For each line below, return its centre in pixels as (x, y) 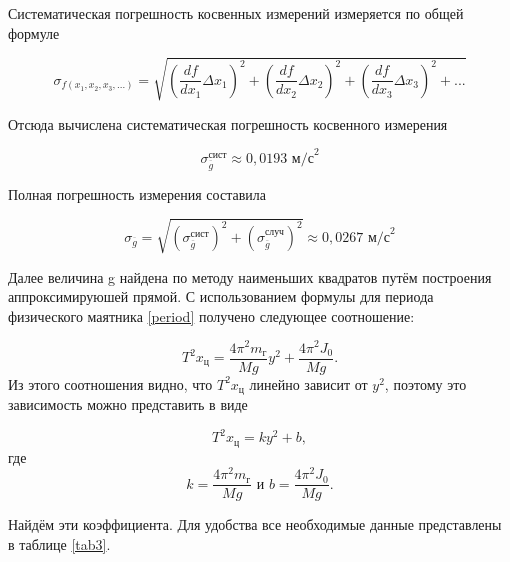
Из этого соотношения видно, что (110, 383)
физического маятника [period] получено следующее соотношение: (211, 315)
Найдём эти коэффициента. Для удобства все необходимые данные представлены (255, 524)
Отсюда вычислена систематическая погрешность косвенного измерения (228, 123)
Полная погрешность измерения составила (137, 193)
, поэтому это (425, 383)
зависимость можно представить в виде (128, 404)
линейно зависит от (308, 383)
